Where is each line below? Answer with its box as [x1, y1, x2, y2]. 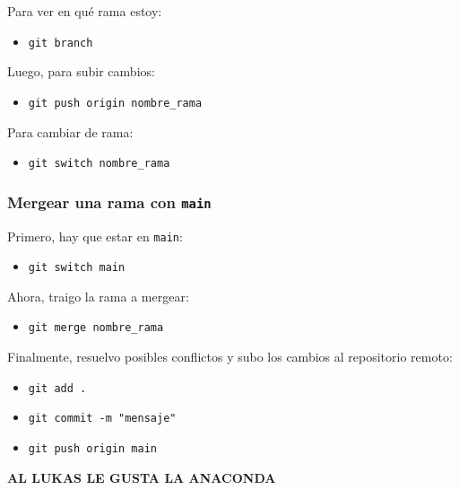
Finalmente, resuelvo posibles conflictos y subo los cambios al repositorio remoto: [7, 347, 453, 366]
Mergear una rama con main [7, 190, 212, 213]
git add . [28, 381, 87, 395]
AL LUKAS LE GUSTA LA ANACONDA [7, 468, 276, 486]
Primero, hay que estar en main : [7, 226, 183, 245]
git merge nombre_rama [28, 321, 164, 335]
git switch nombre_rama [28, 157, 170, 171]
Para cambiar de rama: [7, 122, 134, 141]
